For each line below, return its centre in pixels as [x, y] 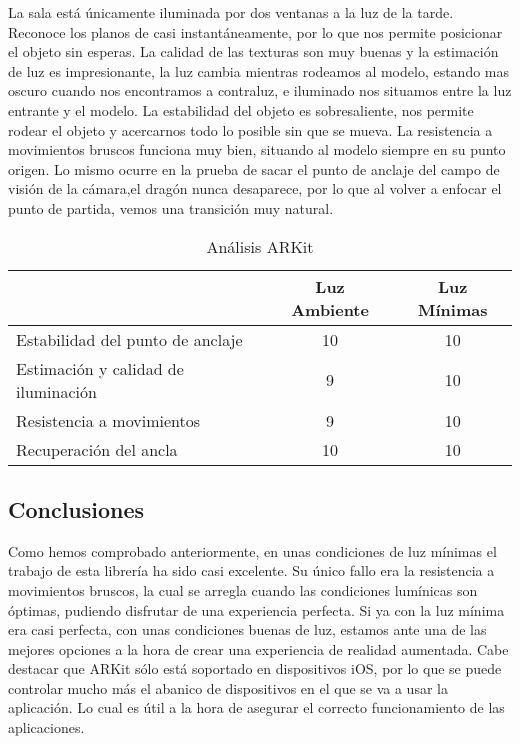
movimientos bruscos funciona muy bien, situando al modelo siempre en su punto [257, 149]
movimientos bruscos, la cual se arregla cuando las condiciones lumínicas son [243, 589]
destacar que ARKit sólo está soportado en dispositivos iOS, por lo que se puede [255, 668]
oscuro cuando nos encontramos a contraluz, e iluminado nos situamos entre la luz [260, 90]
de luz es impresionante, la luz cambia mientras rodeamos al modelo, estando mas [259, 70]
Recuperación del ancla [97, 449]
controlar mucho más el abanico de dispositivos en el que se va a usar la [228, 687]
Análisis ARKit [260, 246]
